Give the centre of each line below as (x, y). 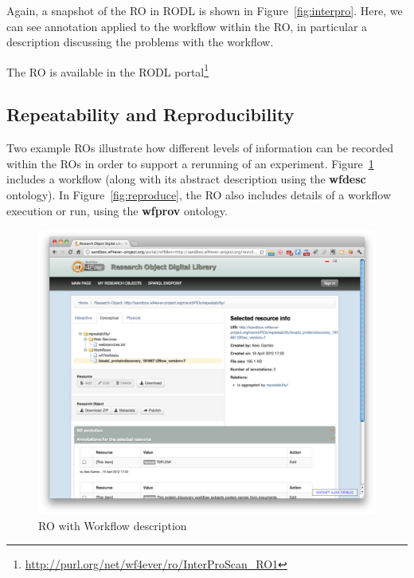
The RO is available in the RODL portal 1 (108, 70)
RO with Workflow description (113, 525)
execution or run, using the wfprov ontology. (117, 210)
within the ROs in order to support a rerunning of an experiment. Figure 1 (190, 163)
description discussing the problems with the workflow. (140, 42)
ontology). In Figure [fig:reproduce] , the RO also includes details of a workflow (199, 195)
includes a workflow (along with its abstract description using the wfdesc (186, 179)
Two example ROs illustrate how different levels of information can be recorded (200, 148)
